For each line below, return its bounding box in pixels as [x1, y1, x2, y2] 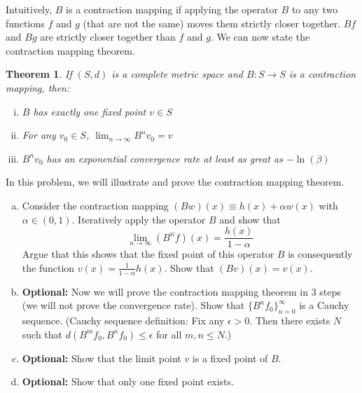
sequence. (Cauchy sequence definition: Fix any [22, 313, 225, 327]
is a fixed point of [192, 350, 268, 365]
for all [156, 326, 182, 341]
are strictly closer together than [40, 29, 176, 44]
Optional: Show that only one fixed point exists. [22, 374, 234, 389]
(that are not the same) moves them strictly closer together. [83, 15, 341, 30]
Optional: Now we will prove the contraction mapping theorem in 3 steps [22, 284, 341, 298]
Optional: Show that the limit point [22, 350, 181, 365]
